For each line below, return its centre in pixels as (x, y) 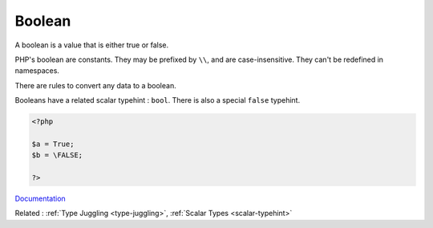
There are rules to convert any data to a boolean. (95, 85)
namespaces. (37, 71)
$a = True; (53, 144)
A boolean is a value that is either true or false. (92, 45)
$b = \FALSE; (57, 155)
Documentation (40, 199)
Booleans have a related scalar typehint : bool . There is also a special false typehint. (158, 100)
